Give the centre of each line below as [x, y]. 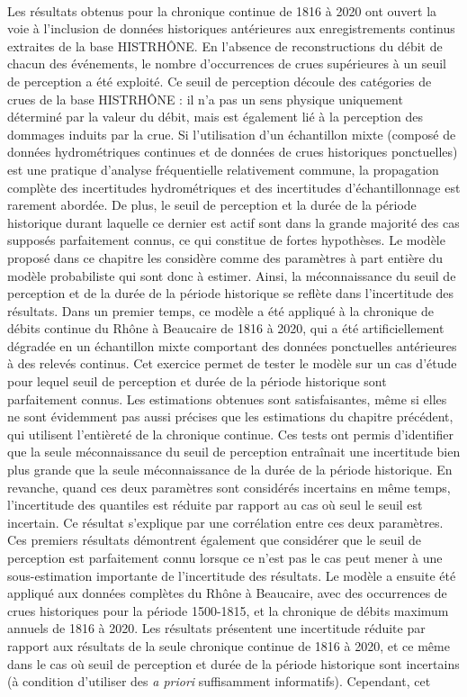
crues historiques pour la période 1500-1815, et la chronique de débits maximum [228, 610]
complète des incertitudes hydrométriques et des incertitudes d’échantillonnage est [234, 187]
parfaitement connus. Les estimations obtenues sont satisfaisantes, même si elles [227, 398]
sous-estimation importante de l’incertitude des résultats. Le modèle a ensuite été [232, 575]
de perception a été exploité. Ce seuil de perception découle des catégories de [220, 81]
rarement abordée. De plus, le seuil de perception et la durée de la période [212, 205]
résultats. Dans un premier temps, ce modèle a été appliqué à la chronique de [220, 310]
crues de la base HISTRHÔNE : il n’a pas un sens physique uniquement [205, 99]
